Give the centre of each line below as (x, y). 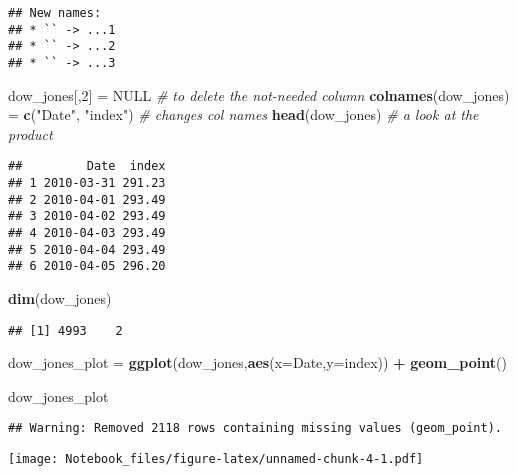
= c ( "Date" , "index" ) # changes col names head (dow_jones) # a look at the (243, 114)
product (30, 133)
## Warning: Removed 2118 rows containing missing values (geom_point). (255, 428)
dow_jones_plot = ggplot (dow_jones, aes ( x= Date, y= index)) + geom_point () (257, 362)
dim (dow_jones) (60, 298)
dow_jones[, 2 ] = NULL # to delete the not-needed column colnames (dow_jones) (259, 94)
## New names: (55, 13)
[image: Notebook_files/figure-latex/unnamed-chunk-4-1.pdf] (216, 459)
